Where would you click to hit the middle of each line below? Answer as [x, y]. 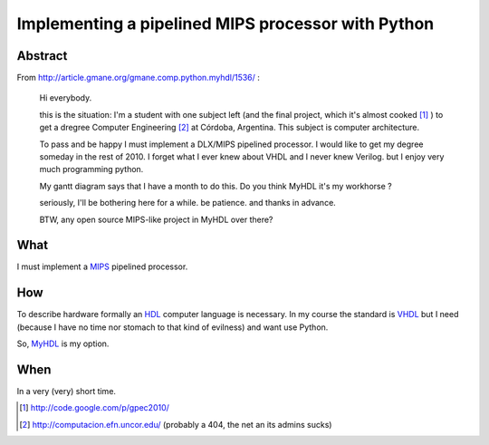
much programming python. [91, 169]
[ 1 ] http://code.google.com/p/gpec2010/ [94, 408]
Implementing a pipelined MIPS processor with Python [225, 24]
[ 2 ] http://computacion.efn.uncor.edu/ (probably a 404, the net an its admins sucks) [176, 424]
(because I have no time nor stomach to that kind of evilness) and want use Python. [173, 327]
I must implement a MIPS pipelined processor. [102, 266]
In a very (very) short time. [67, 392]
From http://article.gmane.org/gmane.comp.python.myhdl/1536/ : [138, 78]
